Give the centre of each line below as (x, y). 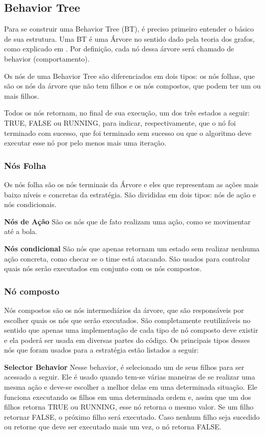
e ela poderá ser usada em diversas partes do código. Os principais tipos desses (127, 340)
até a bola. (21, 231)
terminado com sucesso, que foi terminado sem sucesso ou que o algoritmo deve (128, 133)
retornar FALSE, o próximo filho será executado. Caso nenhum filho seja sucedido (132, 416)
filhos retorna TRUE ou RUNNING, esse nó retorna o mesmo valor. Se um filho (129, 407)
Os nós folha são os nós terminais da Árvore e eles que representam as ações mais (131, 184)
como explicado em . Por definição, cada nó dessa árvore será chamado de (119, 49)
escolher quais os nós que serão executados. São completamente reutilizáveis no (127, 320)
